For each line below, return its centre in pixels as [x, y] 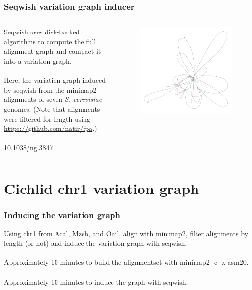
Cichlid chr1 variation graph [102, 188]
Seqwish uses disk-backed [42, 32]
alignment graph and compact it [53, 51]
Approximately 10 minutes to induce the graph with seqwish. [96, 281]
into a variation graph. [38, 61]
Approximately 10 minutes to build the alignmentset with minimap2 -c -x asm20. [126, 262]
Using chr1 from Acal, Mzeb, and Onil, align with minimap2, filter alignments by [126, 233]
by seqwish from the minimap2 [50, 89]
